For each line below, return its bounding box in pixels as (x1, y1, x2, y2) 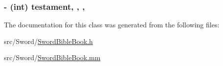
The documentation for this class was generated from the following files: (4, 20, 220, 30)
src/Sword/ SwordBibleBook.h (4, 36, 93, 46)
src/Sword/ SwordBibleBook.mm (4, 52, 101, 63)
